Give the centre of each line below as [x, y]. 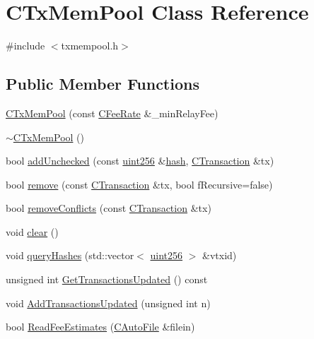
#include [25, 46]
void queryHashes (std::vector [70, 255]
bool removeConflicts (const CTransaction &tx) [109, 208]
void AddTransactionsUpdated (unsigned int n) [108, 303]
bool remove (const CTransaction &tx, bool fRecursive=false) [139, 184]
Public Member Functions [103, 84]
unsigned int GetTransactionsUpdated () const [107, 279]
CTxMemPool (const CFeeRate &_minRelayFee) [112, 113]
